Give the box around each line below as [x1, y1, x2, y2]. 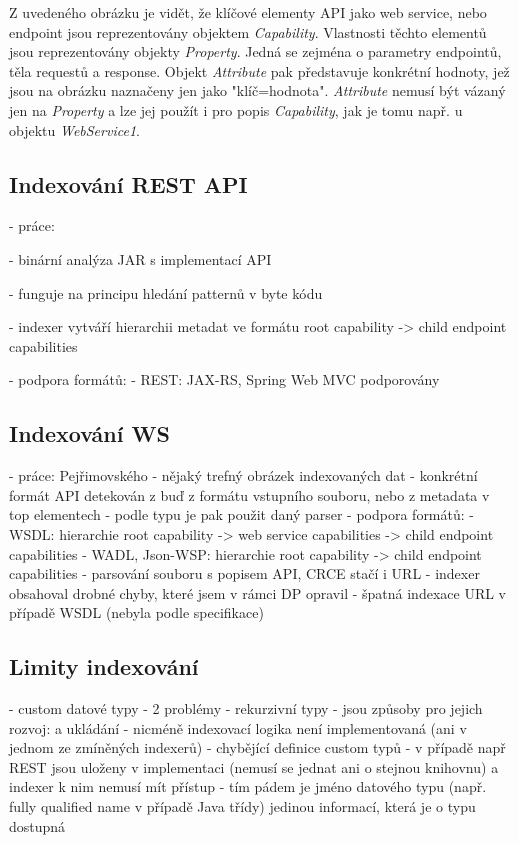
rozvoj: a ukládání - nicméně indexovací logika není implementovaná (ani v [9, 717, 467, 738]
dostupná [9, 815, 66, 836]
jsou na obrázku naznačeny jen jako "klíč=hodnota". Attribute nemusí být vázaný [9, 80, 506, 101]
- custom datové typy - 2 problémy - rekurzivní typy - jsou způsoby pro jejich [9, 698, 483, 719]
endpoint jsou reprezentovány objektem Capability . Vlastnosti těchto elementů [9, 21, 487, 42]
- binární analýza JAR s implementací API [9, 248, 272, 269]
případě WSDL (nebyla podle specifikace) [9, 602, 264, 623]
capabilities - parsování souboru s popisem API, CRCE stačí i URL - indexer [9, 563, 480, 584]
